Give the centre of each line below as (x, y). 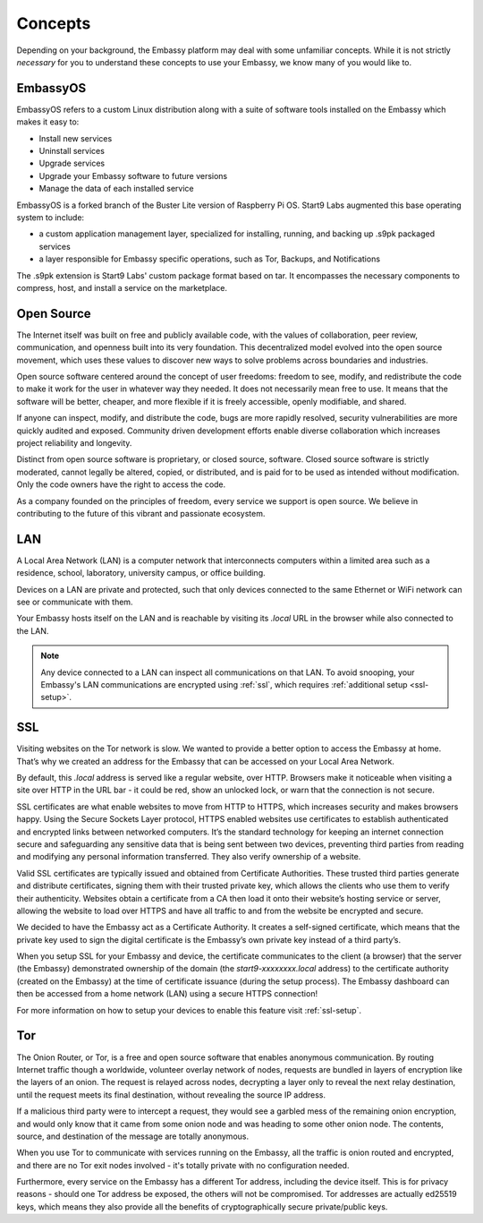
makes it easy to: (48, 122)
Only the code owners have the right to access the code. (121, 484)
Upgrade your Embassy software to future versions (133, 175)
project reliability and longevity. (74, 442)
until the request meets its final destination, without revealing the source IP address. (171, 1095)
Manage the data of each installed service (116, 189)
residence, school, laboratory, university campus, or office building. (141, 573)
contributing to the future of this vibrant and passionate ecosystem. (141, 513)
